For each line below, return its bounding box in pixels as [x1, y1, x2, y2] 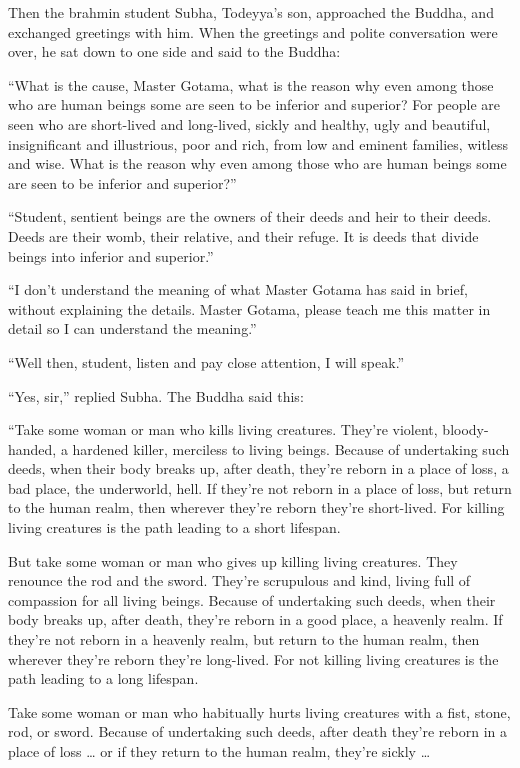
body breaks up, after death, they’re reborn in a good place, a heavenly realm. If [8, 609, 503, 630]
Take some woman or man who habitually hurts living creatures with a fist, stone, [8, 701, 511, 722]
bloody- [442, 419, 489, 440]
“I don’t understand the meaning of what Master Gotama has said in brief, [8, 279, 468, 300]
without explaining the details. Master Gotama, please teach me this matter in [8, 298, 491, 319]
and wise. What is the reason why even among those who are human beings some [8, 153, 507, 174]
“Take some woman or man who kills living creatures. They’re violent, [8, 419, 438, 440]
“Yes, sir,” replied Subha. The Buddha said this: [8, 385, 304, 406]
